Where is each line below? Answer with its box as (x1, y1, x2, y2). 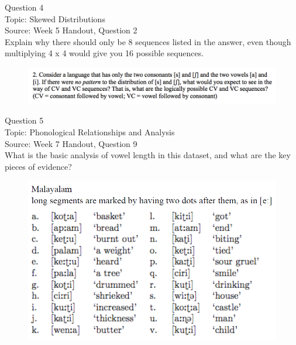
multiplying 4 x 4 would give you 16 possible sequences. (5, 47, 204, 59)
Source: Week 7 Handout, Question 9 (5, 137, 137, 149)
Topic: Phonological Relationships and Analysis (5, 126, 175, 138)
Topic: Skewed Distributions (5, 12, 105, 25)
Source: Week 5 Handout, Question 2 (5, 24, 137, 36)
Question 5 (5, 114, 44, 127)
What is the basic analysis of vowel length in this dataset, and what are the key (5, 149, 291, 161)
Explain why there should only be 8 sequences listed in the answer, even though (5, 35, 291, 47)
